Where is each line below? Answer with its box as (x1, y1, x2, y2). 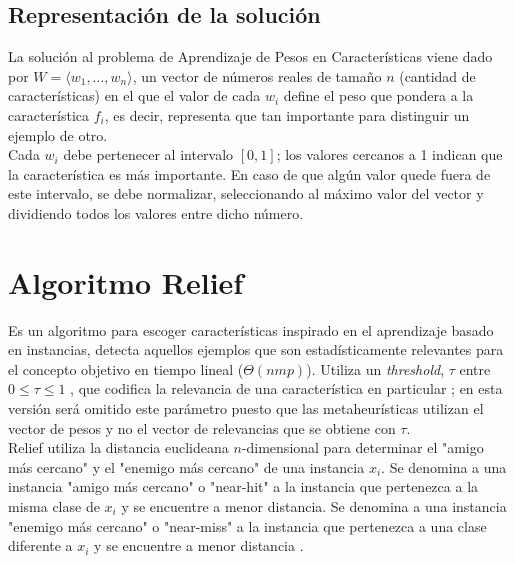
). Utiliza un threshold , (306, 358, 445, 379)
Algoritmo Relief (8, 261, 244, 302)
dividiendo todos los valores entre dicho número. (8, 202, 304, 223)
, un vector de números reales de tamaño (132, 65, 382, 86)
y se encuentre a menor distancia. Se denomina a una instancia (121, 496, 507, 517)
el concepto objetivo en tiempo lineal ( (8, 358, 244, 379)
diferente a (8, 535, 73, 556)
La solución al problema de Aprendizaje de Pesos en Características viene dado (8, 46, 493, 67)
